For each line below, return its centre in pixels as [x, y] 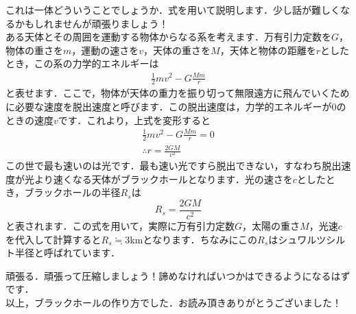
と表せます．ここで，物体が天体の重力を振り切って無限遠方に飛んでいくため [178, 93]
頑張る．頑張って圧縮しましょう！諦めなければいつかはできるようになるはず [178, 275]
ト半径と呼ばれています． [63, 253]
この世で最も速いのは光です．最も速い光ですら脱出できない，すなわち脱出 [174, 166]
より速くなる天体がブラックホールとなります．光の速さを [163, 179]
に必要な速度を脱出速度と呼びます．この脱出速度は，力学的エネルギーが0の [176, 106]
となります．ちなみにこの [200, 239]
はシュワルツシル [307, 239]
